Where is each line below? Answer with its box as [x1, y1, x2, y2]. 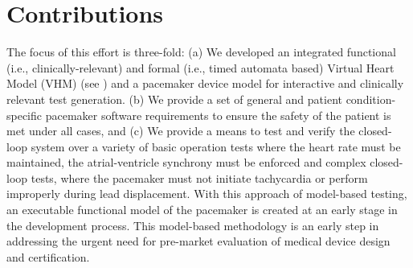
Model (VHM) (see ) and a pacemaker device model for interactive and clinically [6, 75, 404, 92]
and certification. [6, 248, 90, 265]
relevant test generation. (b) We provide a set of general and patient [6, 90, 342, 107]
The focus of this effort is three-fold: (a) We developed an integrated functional [6, 43, 396, 60]
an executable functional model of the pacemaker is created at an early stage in [6, 201, 398, 218]
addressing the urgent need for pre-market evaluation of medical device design [6, 233, 391, 249]
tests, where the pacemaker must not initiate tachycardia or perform [31, 169, 368, 186]
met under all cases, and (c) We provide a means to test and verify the [6, 122, 355, 139]
